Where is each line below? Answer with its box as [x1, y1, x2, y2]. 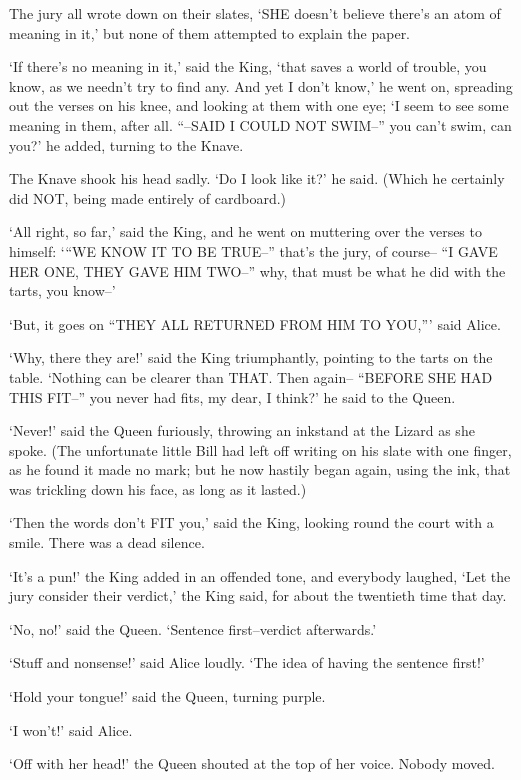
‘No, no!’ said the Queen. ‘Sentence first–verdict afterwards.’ [9, 618, 377, 639]
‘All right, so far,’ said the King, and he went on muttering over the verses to [9, 221, 482, 242]
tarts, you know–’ [9, 280, 116, 301]
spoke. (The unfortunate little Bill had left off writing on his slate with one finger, [9, 439, 512, 460]
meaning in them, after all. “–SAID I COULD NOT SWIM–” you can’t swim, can [9, 114, 512, 135]
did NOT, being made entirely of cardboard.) [9, 187, 287, 208]
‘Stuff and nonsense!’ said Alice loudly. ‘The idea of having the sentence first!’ [9, 652, 485, 673]
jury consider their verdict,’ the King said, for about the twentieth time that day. [9, 585, 507, 606]
